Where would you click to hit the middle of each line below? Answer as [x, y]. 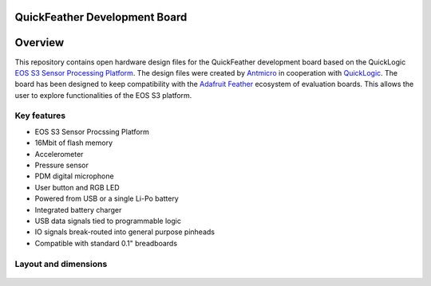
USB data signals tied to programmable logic [108, 221]
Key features [40, 116]
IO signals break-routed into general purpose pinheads [125, 232]
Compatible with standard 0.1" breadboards [106, 243]
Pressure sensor [62, 165]
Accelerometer [59, 154]
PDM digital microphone [75, 176]
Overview [40, 43]
